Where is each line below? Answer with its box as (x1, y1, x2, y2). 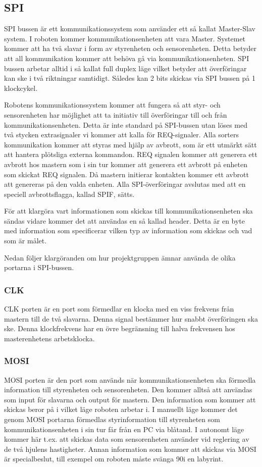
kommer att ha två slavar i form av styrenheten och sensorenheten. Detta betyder (4, 43, 257, 54)
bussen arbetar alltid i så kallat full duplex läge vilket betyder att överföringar (4, 63, 247, 73)
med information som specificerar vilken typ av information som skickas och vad (4, 225, 252, 236)
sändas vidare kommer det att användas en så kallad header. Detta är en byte (4, 215, 245, 226)
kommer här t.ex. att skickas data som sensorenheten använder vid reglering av (4, 434, 249, 444)
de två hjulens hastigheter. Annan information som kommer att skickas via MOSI (4, 443, 256, 454)
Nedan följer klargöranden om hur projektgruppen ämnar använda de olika (4, 252, 236, 263)
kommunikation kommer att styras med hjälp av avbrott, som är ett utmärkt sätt (4, 139, 257, 149)
